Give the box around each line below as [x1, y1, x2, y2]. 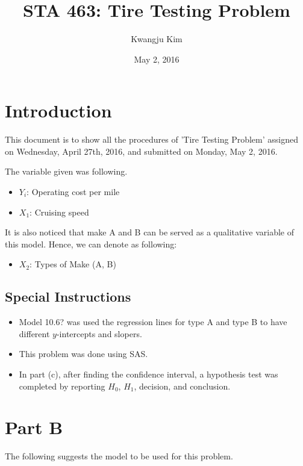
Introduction [5, 98, 112, 123]
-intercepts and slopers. [56, 327, 142, 340]
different [19, 327, 50, 340]
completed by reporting [19, 379, 105, 392]
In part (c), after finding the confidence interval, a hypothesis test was [19, 367, 278, 380]
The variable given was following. [5, 165, 128, 178]
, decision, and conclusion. [134, 379, 231, 392]
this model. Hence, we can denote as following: [5, 237, 177, 250]
